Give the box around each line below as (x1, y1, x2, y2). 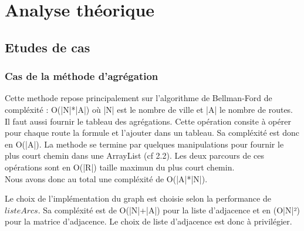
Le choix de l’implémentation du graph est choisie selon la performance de (5, 192, 271, 205)
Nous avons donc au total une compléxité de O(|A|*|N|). (5, 172, 208, 185)
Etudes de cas (5, 38, 90, 56)
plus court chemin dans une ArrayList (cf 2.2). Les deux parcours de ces (5, 149, 265, 162)
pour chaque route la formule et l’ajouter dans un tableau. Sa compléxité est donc (5, 126, 299, 139)
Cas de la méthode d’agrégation (5, 69, 158, 83)
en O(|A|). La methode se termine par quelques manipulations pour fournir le (5, 138, 284, 150)
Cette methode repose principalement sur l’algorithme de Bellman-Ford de (5, 92, 272, 104)
